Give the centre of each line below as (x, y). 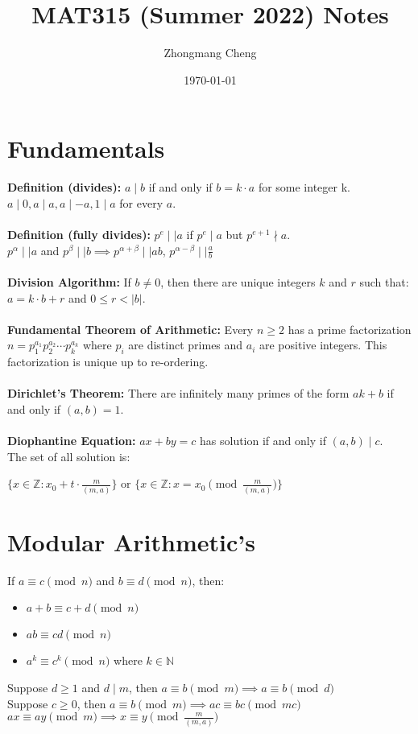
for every (141, 202)
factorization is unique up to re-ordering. (108, 362)
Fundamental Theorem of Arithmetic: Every (130, 329)
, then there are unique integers (238, 282)
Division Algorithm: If (69, 282)
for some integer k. (304, 187)
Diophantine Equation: (72, 441)
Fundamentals (86, 148)
